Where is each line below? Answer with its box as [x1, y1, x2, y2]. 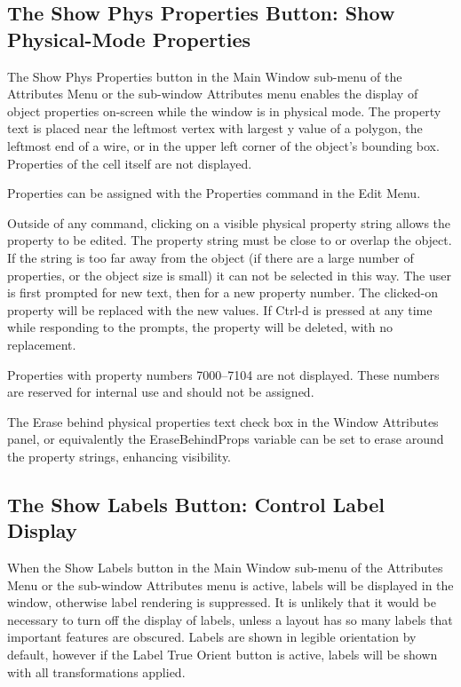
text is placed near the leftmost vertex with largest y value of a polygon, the [7, 119, 423, 138]
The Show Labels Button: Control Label [7, 490, 385, 517]
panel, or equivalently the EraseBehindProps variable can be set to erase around [7, 430, 444, 448]
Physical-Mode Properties [7, 25, 250, 52]
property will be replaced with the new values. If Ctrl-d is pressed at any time [7, 300, 433, 319]
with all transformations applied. [7, 662, 186, 681]
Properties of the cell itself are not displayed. [7, 154, 252, 172]
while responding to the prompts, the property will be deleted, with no [7, 318, 393, 336]
